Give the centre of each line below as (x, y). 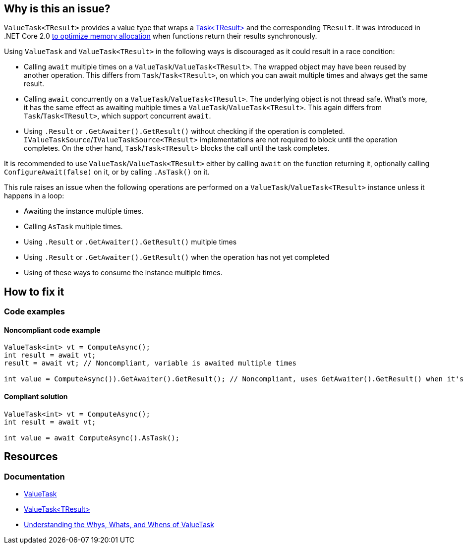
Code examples (35, 312)
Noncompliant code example (52, 330)
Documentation (34, 476)
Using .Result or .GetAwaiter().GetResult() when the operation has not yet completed (177, 257)
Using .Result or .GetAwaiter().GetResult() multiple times (130, 242)
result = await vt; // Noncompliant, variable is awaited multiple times (150, 363)
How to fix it (34, 292)
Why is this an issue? (57, 9)
